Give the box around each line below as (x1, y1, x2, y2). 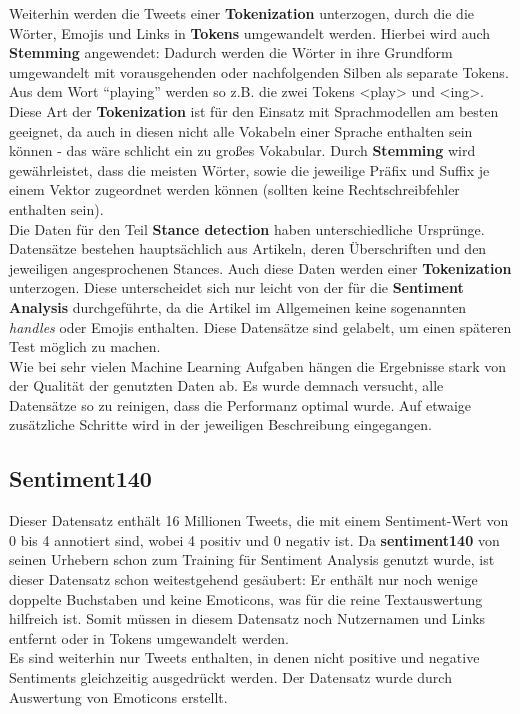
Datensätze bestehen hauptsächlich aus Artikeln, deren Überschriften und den (9, 238, 487, 259)
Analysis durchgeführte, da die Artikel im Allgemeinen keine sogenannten (9, 296, 467, 317)
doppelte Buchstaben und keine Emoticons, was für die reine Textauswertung (9, 588, 483, 609)
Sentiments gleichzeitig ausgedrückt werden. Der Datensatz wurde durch (9, 667, 452, 688)
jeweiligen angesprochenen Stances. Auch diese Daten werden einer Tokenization (9, 257, 512, 278)
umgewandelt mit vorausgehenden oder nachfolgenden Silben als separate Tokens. (9, 61, 509, 82)
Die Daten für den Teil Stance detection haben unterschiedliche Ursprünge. (9, 218, 485, 239)
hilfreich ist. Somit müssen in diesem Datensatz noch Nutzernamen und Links (9, 608, 486, 629)
